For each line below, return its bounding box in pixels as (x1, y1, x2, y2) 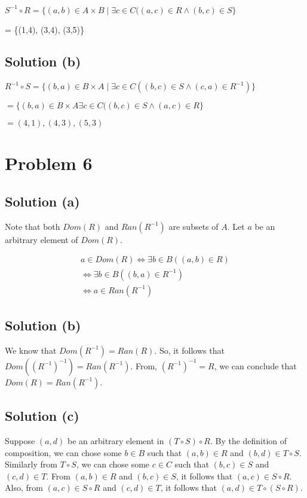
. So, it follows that (154, 344, 225, 356)
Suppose (5, 434, 35, 447)
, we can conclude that (214, 359, 297, 372)
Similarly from (5, 458, 57, 470)
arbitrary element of (5, 233, 78, 245)
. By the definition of (210, 434, 287, 447)
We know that (5, 344, 57, 356)
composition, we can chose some (5, 446, 122, 458)
